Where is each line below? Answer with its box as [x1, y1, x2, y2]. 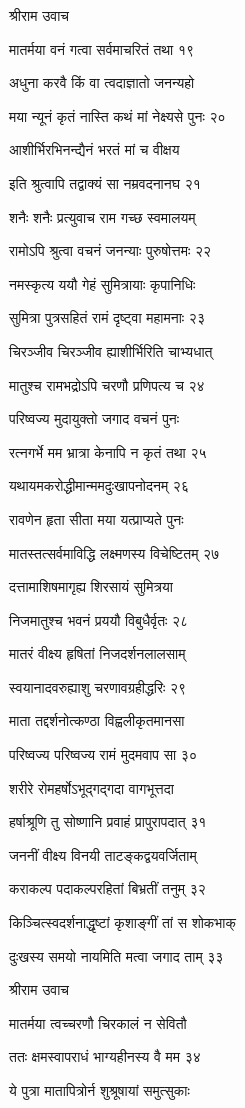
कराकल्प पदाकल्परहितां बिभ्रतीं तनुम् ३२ [9, 878, 206, 899]
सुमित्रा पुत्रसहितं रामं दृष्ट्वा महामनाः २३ [9, 307, 205, 328]
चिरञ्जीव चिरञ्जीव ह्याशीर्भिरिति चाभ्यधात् [9, 340, 213, 361]
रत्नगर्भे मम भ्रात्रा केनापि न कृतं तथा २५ [9, 441, 207, 462]
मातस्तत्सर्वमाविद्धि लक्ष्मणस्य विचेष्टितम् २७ [9, 542, 220, 563]
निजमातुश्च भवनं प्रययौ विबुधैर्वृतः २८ [9, 609, 189, 630]
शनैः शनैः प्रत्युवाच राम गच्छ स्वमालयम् [9, 206, 196, 227]
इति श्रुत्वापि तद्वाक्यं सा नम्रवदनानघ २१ [9, 172, 201, 193]
